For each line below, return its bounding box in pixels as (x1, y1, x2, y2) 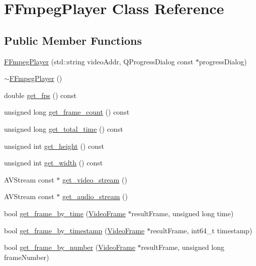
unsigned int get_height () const (4, 140, 104, 151)
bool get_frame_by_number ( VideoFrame (4, 242, 135, 252)
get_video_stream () (62, 174, 127, 185)
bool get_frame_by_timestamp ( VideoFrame (4, 225, 145, 235)
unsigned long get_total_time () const (4, 123, 123, 134)
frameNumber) (4, 251, 49, 262)
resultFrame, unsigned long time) (131, 208, 234, 218)
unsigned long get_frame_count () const (4, 107, 130, 117)
